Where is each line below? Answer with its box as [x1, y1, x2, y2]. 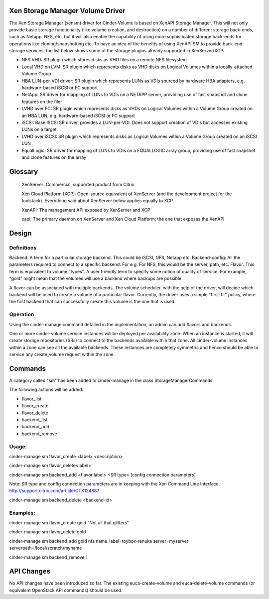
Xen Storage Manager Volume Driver [9, 6, 126, 15]
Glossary [9, 167, 38, 176]
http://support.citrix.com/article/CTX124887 [9, 488, 100, 494]
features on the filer [21, 99, 62, 105]
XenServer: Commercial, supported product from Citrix [21, 182, 134, 188]
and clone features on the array [21, 154, 87, 160]
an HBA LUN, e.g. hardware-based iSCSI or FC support [21, 113, 135, 119]
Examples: [9, 509, 35, 516]
